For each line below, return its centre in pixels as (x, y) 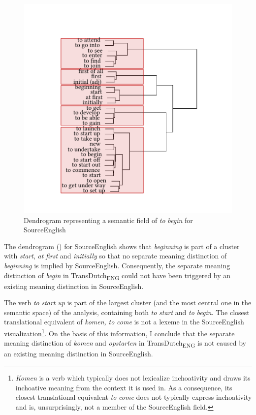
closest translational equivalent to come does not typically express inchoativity (134, 397)
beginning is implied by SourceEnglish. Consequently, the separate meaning (117, 265)
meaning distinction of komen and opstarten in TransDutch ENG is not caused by (125, 344)
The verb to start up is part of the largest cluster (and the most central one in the (128, 303)
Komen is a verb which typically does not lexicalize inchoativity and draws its (133, 377)
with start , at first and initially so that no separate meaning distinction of (115, 256)
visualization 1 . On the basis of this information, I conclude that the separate (119, 333)
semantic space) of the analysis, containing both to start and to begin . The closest (127, 312)
